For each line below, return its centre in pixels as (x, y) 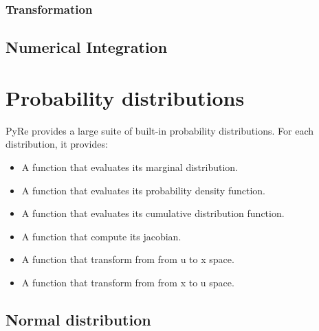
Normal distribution (78, 319)
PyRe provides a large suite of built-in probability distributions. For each (159, 130)
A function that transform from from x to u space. (128, 282)
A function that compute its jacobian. (101, 236)
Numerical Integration (87, 47)
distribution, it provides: (57, 144)
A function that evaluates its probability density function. (144, 190)
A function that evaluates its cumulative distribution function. (153, 213)
